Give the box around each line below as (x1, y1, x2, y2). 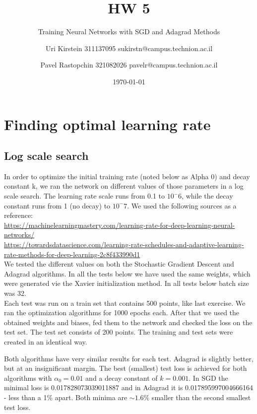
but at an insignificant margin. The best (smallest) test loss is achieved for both (4, 363, 247, 373)
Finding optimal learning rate (4, 114, 211, 134)
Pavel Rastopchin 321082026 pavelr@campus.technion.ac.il (40, 60, 218, 70)
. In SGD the (189, 372, 228, 383)
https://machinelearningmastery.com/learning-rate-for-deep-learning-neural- (4, 219, 235, 230)
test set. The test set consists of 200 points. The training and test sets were (4, 327, 233, 337)
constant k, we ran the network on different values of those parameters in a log (4, 181, 244, 191)
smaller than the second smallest (151, 392, 251, 402)
